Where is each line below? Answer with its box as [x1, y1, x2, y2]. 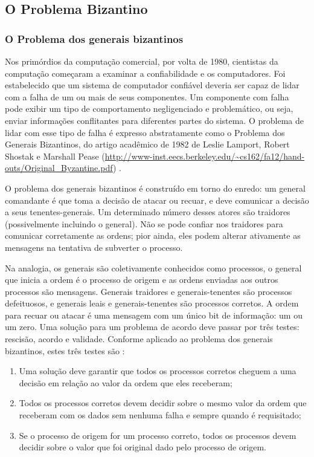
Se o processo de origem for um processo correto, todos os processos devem [19, 429, 296, 441]
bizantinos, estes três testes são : [5, 344, 125, 357]
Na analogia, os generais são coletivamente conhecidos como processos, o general [5, 261, 302, 274]
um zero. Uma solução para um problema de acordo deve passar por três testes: [5, 320, 300, 333]
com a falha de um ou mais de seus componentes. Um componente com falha [5, 90, 289, 103]
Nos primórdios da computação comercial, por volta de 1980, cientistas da [5, 55, 278, 67]
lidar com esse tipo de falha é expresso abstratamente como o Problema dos [5, 126, 285, 138]
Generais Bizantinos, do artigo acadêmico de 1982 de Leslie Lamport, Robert [5, 138, 290, 151]
